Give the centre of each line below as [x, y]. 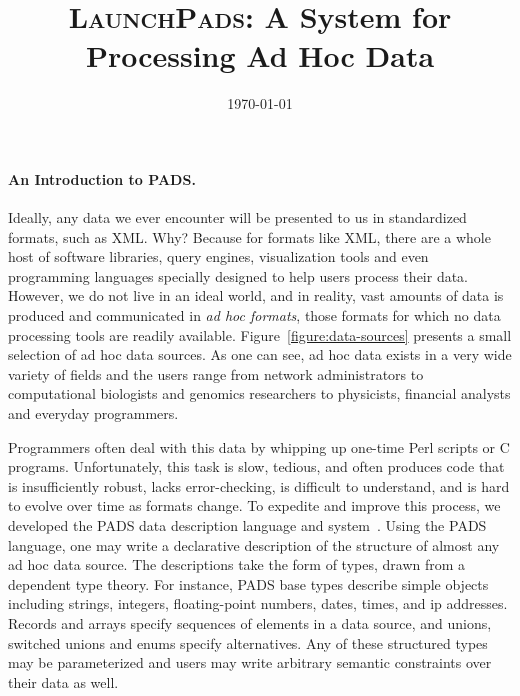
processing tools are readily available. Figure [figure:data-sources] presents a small [260, 334]
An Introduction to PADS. [102, 178]
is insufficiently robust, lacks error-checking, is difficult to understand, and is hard [259, 485]
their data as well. [63, 681]
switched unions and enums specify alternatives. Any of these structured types [248, 642]
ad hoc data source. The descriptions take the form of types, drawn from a [237, 564]
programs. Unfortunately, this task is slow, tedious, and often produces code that [256, 466]
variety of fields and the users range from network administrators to [216, 373]
